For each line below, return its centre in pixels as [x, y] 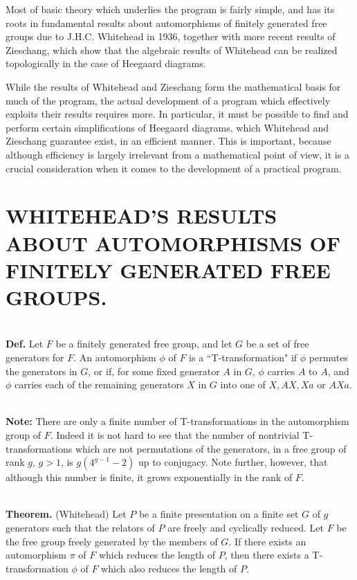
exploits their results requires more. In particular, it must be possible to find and [177, 114]
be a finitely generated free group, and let [144, 344]
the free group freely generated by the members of [112, 541]
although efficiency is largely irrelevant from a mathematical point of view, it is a [177, 154]
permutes [328, 357]
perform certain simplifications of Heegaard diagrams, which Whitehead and [167, 127]
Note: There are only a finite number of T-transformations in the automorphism [177, 421]
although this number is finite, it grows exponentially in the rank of [149, 477]
